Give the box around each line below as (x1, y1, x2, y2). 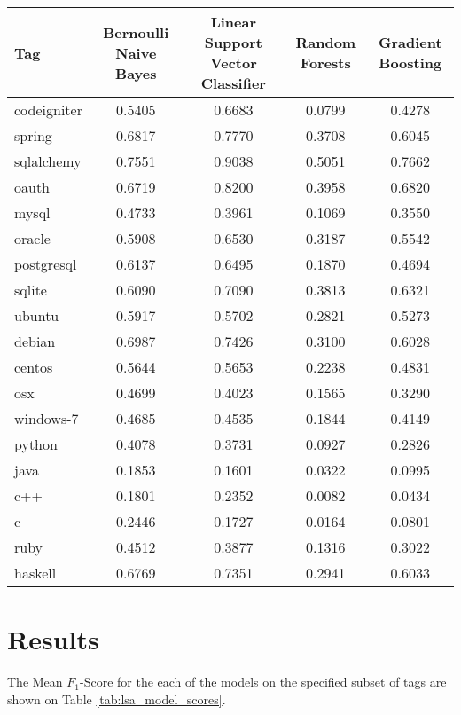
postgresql (14, 254, 77, 274)
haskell (14, 562, 57, 583)
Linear (210, 12, 257, 32)
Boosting (379, 52, 442, 73)
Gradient (378, 32, 442, 52)
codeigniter (14, 99, 82, 120)
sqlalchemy (14, 151, 82, 171)
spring (14, 125, 52, 145)
